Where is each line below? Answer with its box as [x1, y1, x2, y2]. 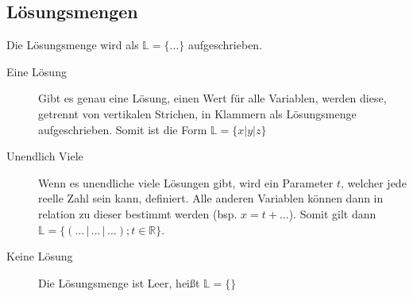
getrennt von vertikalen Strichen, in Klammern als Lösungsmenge [38, 105, 357, 121]
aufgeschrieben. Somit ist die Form [38, 121, 207, 137]
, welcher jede [341, 174, 407, 191]
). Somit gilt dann [288, 205, 376, 222]
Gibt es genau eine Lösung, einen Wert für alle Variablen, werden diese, [38, 90, 387, 106]
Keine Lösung [6, 248, 73, 264]
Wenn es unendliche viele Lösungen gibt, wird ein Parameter [38, 174, 334, 191]
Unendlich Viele [6, 148, 83, 164]
